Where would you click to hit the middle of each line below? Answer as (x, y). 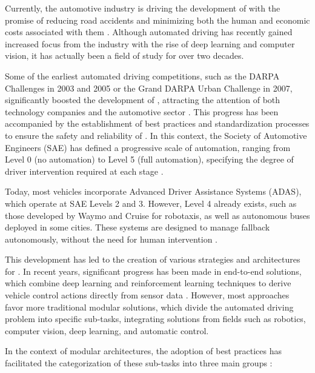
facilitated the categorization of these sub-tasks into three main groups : (139, 363)
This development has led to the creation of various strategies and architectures (153, 259)
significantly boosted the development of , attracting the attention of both (143, 100)
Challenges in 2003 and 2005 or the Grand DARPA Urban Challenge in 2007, (149, 88)
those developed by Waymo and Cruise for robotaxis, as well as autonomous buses (157, 215)
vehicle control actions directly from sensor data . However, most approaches (147, 295)
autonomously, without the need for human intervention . (111, 239)
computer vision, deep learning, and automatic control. (107, 330)
